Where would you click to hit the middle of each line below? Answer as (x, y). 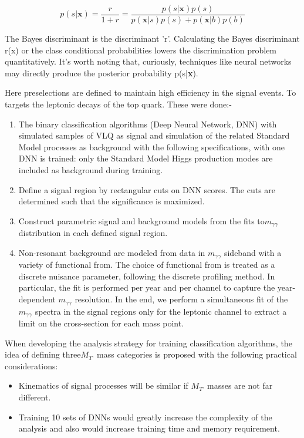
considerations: (31, 365)
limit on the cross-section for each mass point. (101, 323)
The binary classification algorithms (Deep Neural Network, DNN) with (148, 124)
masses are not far (240, 385)
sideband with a (253, 252)
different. (35, 397)
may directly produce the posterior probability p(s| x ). (102, 73)
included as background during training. (91, 170)
